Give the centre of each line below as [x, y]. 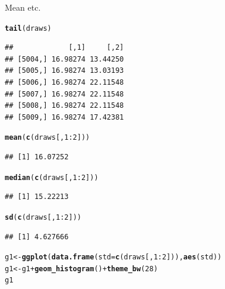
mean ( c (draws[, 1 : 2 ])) [47, 138]
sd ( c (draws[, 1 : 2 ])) [43, 217]
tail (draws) [28, 28]
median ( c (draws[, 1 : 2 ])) [52, 177]
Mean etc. [23, 7]
